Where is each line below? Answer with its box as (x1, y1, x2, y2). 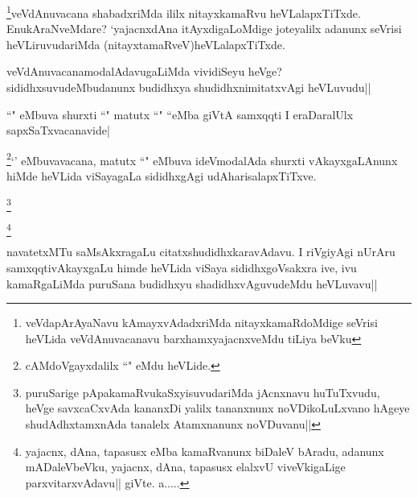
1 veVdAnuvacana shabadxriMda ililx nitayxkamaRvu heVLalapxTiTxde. (6, 2, 361, 21)
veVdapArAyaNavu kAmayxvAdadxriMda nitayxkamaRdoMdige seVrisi (25, 314, 378, 331)
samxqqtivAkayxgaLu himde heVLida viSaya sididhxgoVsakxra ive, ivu (6, 259, 357, 275)
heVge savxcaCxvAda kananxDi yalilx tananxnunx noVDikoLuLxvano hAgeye (25, 400, 410, 416)
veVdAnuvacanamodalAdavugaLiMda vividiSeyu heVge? (6, 63, 282, 80)
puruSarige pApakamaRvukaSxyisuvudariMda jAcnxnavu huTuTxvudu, (25, 383, 380, 400)
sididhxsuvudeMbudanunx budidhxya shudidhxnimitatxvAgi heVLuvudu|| (6, 79, 371, 96)
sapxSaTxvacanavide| (6, 122, 110, 139)
